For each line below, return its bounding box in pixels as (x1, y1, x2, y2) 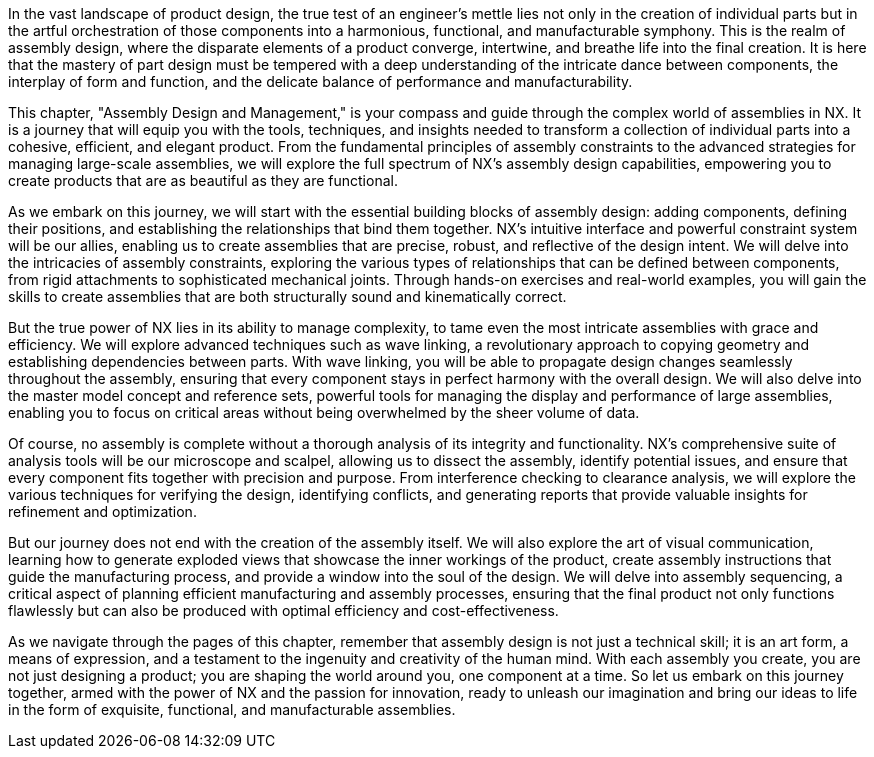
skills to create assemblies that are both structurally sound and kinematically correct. (8, 288, 567, 305)
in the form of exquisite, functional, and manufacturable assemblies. (8, 701, 456, 718)
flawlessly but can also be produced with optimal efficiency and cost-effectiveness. (8, 602, 559, 619)
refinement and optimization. (8, 503, 197, 520)
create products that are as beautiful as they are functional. (8, 172, 398, 189)
